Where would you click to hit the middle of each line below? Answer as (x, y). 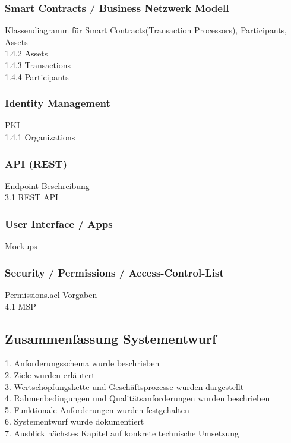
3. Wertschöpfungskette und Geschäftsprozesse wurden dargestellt (124, 386)
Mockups (21, 246)
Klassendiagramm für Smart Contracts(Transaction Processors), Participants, (146, 30)
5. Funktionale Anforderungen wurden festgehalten (97, 409)
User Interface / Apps (59, 223)
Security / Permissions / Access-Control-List (114, 272)
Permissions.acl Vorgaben (51, 295)
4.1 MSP (20, 306)
